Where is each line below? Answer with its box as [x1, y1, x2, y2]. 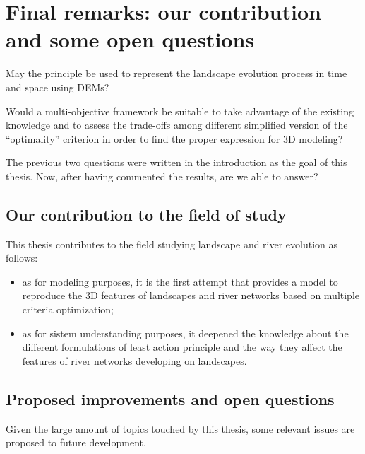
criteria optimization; [22, 302, 114, 317]
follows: [6, 250, 38, 265]
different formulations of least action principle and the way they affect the [22, 339, 342, 354]
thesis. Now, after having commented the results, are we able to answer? [6, 168, 318, 183]
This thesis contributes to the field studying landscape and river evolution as [6, 236, 338, 251]
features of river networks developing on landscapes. [22, 353, 247, 368]
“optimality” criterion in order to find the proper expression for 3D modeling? [6, 131, 343, 146]
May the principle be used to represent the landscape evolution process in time [6, 66, 347, 81]
